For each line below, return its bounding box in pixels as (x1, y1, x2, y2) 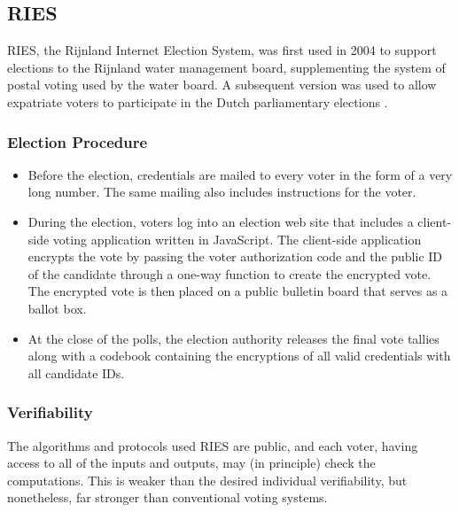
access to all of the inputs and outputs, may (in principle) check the (7, 454, 376, 472)
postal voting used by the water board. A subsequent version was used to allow (7, 75, 437, 94)
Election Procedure (7, 130, 148, 152)
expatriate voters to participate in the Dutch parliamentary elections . (7, 92, 388, 111)
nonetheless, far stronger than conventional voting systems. (7, 488, 328, 507)
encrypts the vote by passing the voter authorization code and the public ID (27, 247, 443, 266)
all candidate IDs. (27, 363, 125, 382)
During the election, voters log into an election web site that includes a (27, 212, 414, 230)
